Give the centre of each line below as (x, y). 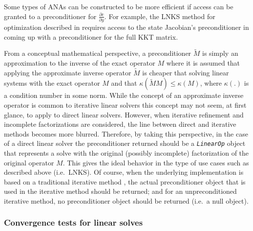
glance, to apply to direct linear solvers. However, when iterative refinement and (124, 114)
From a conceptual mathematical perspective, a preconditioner (98, 53)
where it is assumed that (203, 62)
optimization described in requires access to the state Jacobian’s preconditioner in (126, 27)
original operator (29, 162)
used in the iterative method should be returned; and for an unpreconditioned (120, 191)
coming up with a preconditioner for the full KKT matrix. (91, 36)
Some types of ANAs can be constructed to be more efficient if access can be (119, 6)
